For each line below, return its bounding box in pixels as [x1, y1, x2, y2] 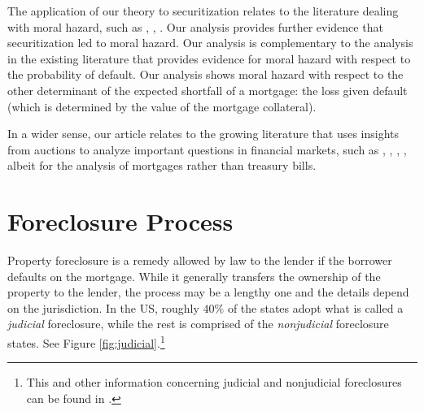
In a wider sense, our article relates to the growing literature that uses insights [7, 125, 400, 142]
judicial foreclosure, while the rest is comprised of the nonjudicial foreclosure [7, 315, 389, 332]
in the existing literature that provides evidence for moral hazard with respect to [7, 50, 411, 67]
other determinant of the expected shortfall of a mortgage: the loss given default [7, 81, 408, 98]
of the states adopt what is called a [227, 299, 404, 316]
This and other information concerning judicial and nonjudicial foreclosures [26, 374, 402, 391]
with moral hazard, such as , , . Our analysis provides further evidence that [7, 18, 383, 35]
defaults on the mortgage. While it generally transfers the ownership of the [7, 267, 381, 284]
